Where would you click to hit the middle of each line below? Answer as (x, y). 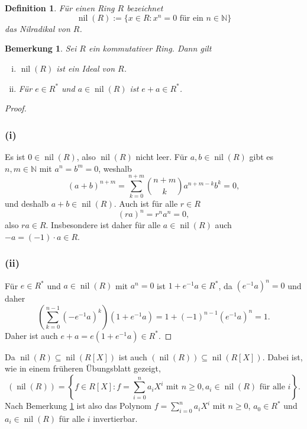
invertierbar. (115, 418)
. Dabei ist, (282, 356)
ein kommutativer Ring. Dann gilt (150, 48)
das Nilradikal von (38, 28)
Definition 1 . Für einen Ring (60, 8)
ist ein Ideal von (86, 68)
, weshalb (115, 168)
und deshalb (27, 204)
